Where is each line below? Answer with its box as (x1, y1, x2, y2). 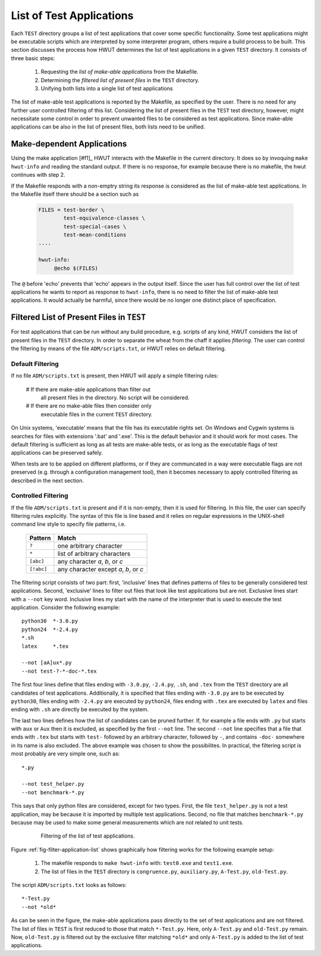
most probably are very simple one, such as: (11, 750, 120, 757)
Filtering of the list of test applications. (40, 832, 135, 839)
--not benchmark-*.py (21, 789, 84, 796)
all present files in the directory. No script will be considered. (40, 394, 190, 401)
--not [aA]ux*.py (21, 660, 72, 666)
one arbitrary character (57, 542, 123, 550)
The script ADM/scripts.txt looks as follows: (11, 881, 127, 888)
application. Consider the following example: (11, 604, 120, 611)
